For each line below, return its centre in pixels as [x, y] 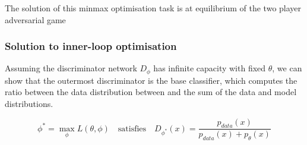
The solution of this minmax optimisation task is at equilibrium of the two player [153, 8]
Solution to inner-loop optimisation [91, 46]
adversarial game [35, 19]
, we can [287, 68]
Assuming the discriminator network [71, 68]
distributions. [29, 104]
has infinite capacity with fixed [210, 68]
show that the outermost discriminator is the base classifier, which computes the [151, 80]
